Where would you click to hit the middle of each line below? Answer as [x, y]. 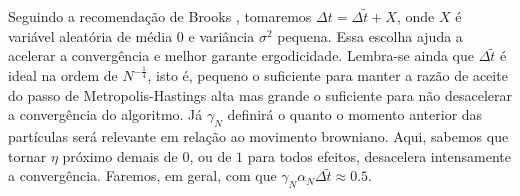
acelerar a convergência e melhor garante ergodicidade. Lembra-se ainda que [241, 55]
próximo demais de [120, 155]
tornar [27, 155]
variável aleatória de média [90, 35]
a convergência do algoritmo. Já [105, 114]
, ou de [210, 155]
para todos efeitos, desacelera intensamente [379, 155]
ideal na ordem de [63, 75]
